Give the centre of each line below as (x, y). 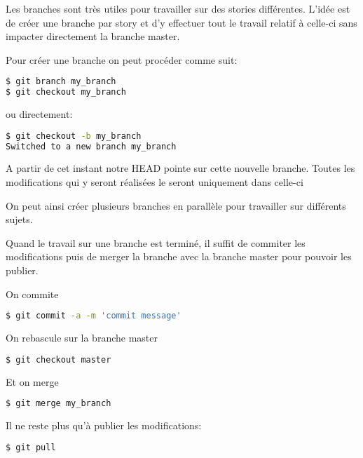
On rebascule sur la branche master (82, 338)
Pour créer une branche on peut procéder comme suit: (122, 59)
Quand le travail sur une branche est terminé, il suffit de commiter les (156, 242)
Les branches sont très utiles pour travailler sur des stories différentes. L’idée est (178, 8)
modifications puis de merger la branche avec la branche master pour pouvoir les (179, 256)
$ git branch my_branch (61, 82)
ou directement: (39, 114)
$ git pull (31, 447)
